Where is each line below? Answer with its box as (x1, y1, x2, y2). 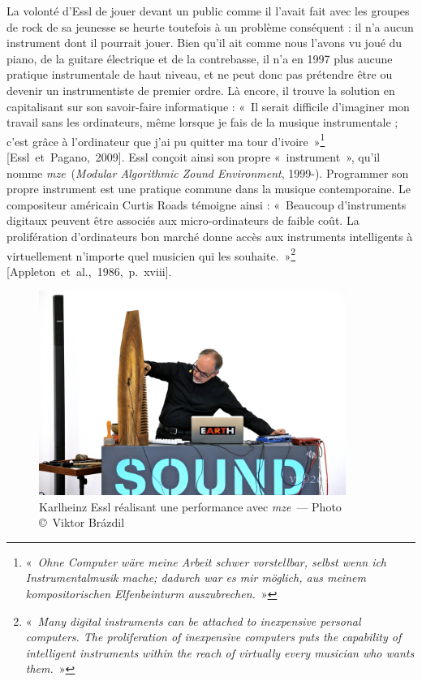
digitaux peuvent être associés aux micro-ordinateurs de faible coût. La (6, 212, 360, 229)
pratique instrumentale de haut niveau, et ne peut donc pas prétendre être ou (6, 66, 393, 83)
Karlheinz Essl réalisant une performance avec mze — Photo (39, 498, 342, 515)
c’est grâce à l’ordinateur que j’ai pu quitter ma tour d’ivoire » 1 (6, 130, 325, 149)
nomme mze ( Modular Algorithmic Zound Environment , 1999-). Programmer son (6, 164, 409, 181)
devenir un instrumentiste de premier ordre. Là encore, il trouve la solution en (6, 81, 395, 98)
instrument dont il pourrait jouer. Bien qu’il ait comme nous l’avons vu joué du (6, 34, 403, 51)
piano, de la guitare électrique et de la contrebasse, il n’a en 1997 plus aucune (6, 50, 393, 67)
